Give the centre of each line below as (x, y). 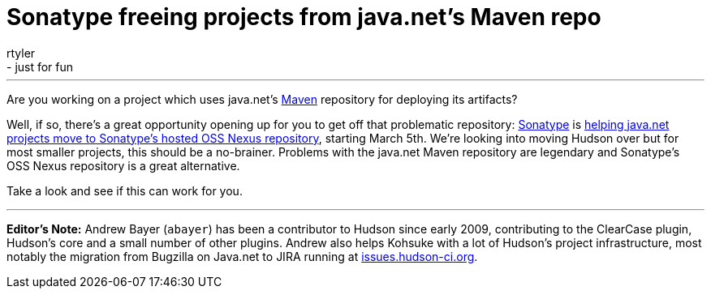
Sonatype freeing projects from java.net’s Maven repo (304, 17)
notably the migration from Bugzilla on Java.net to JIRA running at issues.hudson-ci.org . (242, 256)
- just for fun (40, 66)
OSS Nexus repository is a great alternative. (123, 165)
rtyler (21, 53)
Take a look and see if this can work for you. (125, 190)
